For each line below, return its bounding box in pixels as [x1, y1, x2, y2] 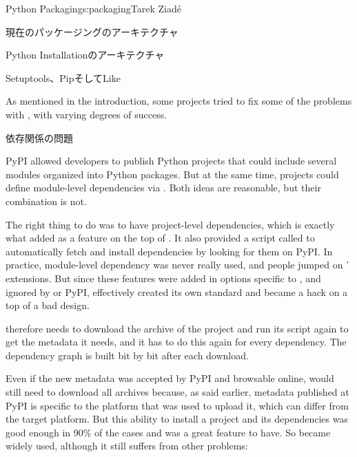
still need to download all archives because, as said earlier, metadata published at [6, 385, 349, 399]
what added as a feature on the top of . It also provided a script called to [6, 231, 315, 245]
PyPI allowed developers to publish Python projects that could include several [6, 153, 337, 168]
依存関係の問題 [6, 130, 73, 145]
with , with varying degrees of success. [6, 107, 167, 121]
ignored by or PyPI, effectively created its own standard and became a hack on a [6, 284, 348, 299]
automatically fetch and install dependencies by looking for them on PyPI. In [6, 244, 333, 258]
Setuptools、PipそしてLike [6, 70, 121, 85]
